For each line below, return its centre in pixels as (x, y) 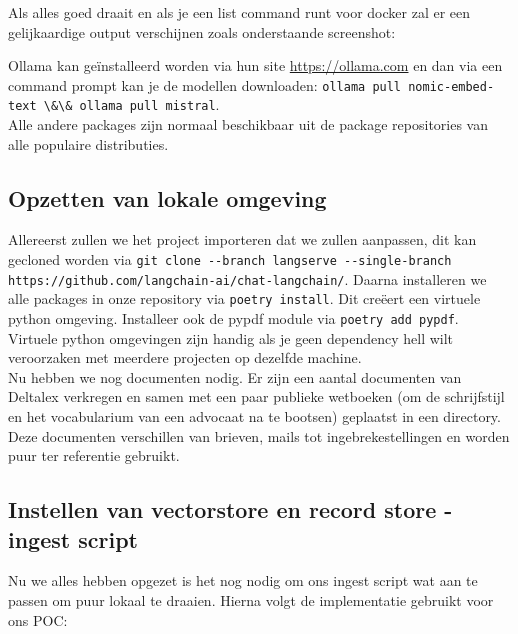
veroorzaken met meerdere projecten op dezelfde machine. (185, 357)
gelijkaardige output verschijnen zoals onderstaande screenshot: (202, 31)
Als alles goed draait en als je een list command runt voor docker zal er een (239, 12)
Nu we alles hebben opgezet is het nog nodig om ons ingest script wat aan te (243, 580)
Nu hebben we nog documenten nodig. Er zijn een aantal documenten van (235, 376)
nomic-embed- (451, 86)
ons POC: (38, 619)
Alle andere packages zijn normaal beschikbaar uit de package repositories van (248, 124)
